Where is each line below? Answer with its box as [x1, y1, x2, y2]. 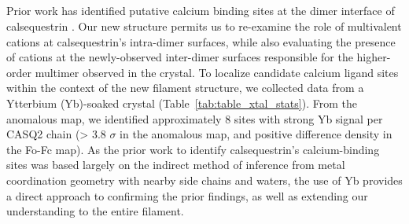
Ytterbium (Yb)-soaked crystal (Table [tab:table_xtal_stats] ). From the [6, 94, 357, 111]
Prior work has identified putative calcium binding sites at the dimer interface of [6, 2, 395, 19]
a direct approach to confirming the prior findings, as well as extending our [6, 187, 368, 204]
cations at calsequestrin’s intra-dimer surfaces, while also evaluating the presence [6, 33, 396, 50]
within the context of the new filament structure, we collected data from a [6, 79, 364, 96]
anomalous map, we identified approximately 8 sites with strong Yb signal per [6, 110, 383, 127]
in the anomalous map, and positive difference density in [120, 126, 392, 142]
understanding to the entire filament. [6, 203, 184, 219]
